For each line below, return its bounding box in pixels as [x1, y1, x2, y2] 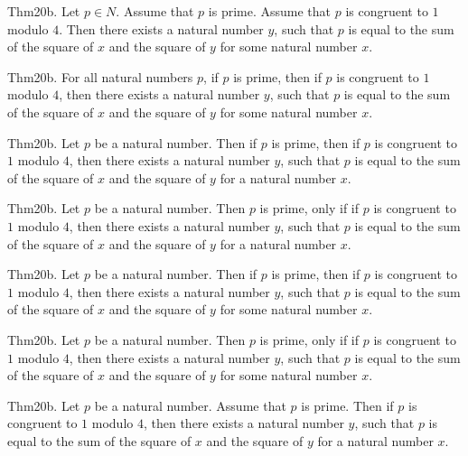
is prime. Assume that [208, 2, 332, 20]
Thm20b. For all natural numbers [7, 67, 193, 86]
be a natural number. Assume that [94, 396, 286, 414]
